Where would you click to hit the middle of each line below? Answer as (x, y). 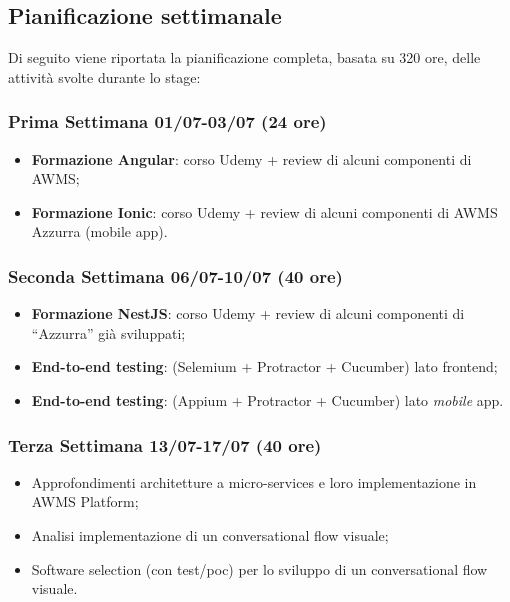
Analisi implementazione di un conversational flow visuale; (210, 534)
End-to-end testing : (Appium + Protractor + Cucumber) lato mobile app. (267, 399)
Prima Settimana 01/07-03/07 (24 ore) (167, 121)
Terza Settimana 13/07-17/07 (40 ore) (165, 444)
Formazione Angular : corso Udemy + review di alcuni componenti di (251, 158)
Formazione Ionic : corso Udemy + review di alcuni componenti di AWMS (264, 211)
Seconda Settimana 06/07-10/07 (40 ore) (175, 275)
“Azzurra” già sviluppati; (108, 332)
